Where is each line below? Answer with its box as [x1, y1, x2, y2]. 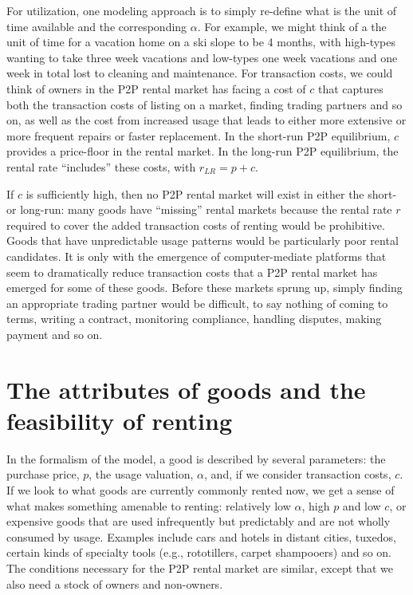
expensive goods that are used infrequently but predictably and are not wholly [6, 513, 391, 530]
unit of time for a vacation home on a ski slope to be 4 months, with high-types [6, 33, 395, 50]
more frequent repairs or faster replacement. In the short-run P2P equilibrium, [6, 127, 391, 144]
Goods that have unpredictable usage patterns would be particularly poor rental [6, 232, 399, 249]
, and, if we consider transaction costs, [204, 466, 391, 483]
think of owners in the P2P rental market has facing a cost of [6, 80, 306, 97]
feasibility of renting [6, 404, 233, 436]
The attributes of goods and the [6, 372, 366, 405]
